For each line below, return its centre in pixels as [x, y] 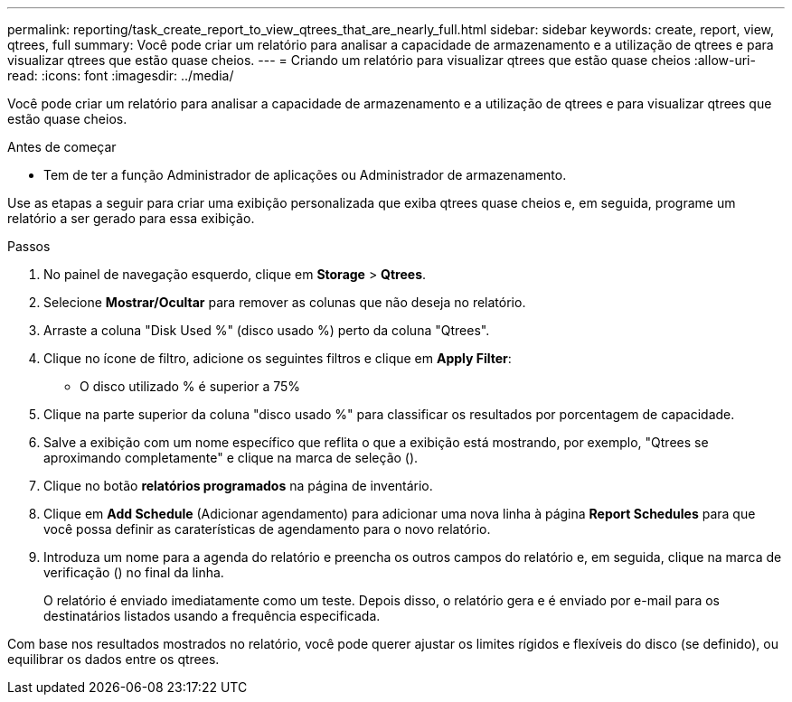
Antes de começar [62, 147]
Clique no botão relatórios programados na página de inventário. [238, 486]
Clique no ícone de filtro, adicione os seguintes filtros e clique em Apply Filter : [278, 358]
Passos [29, 246]
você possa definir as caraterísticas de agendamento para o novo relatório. [267, 529]
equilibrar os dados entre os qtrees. [113, 659]
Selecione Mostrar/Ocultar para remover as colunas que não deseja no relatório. [285, 302]
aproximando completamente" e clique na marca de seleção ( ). [231, 458]
